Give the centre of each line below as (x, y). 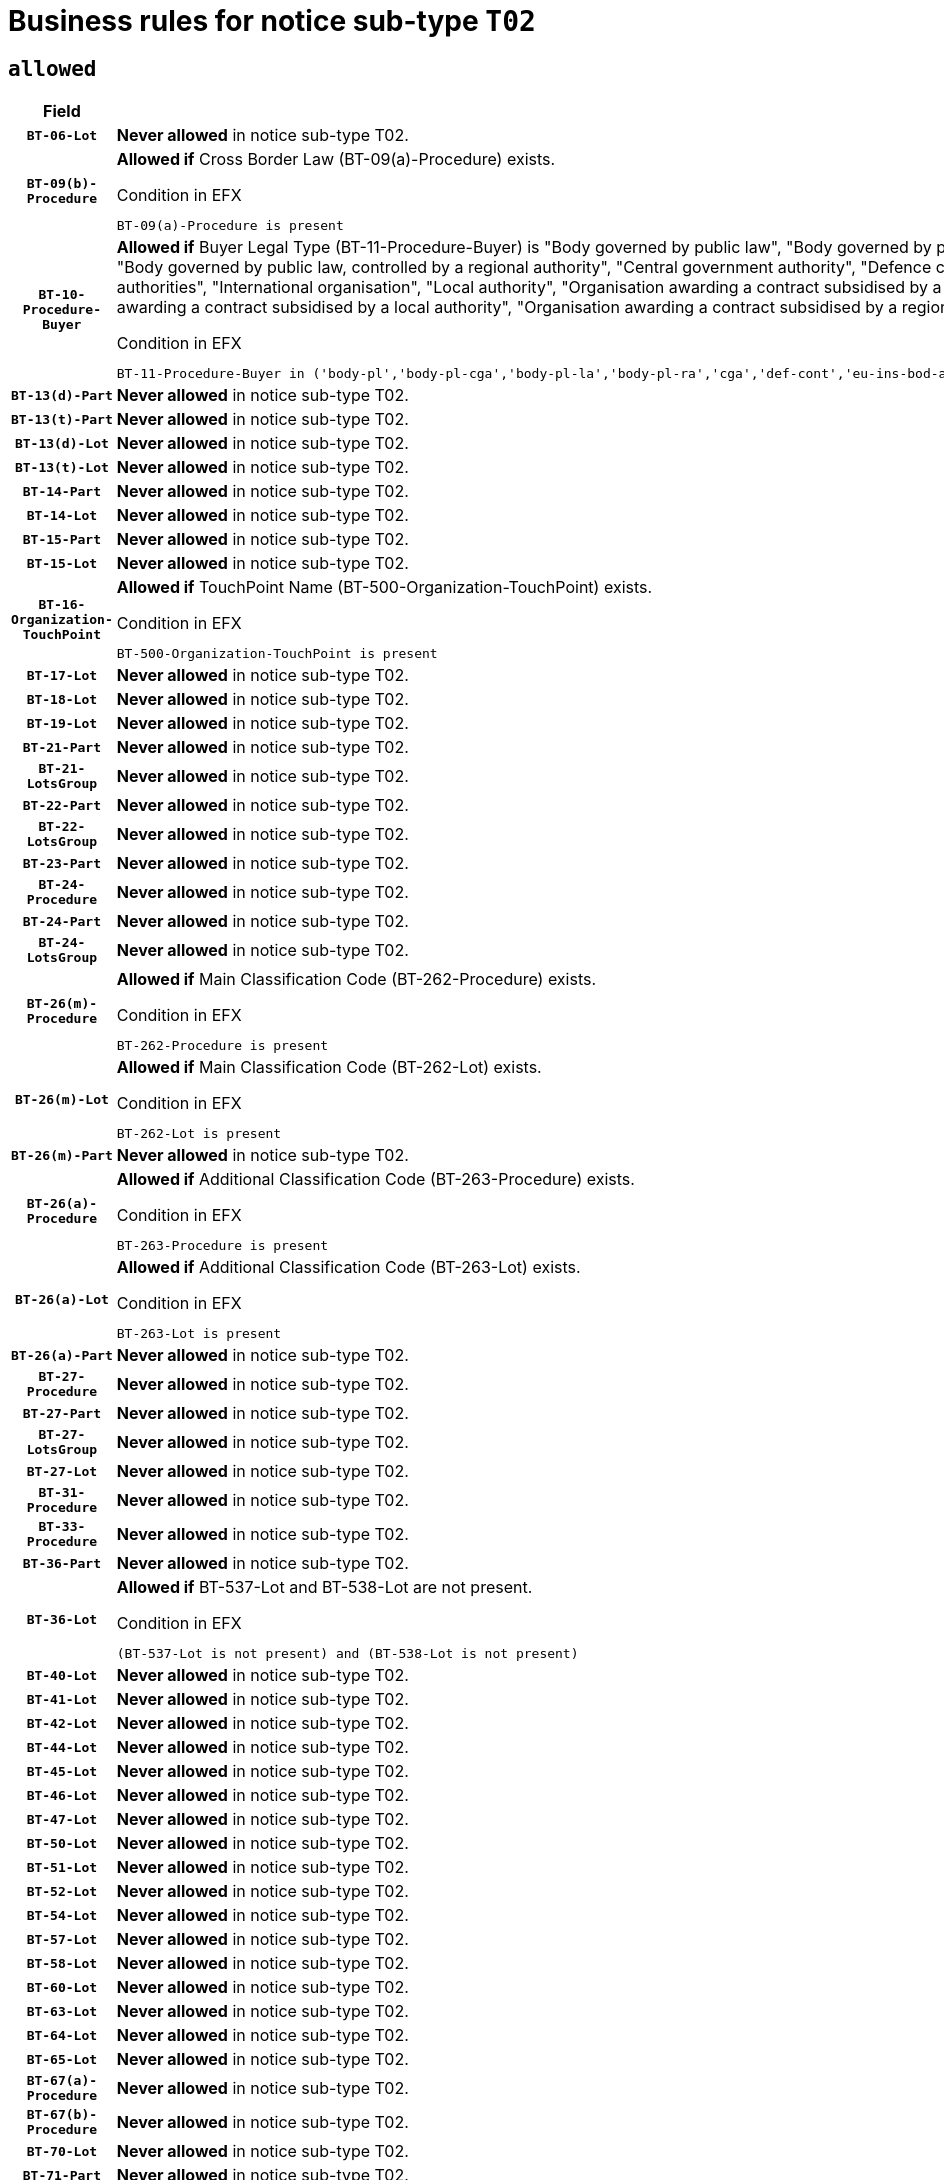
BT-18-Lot (62, 699)
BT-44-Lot (62, 1747)
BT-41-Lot (62, 1699)
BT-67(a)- (62, 2081)
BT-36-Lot (62, 1619)
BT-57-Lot (62, 1939)
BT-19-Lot (62, 723)
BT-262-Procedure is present (222, 1046)
